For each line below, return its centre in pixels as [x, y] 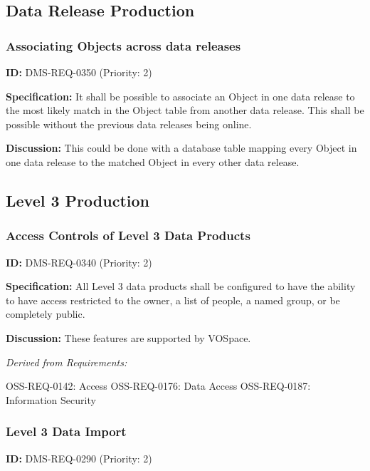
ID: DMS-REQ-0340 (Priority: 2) [79, 262]
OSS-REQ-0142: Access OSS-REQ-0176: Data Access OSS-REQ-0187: [158, 386]
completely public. [46, 314]
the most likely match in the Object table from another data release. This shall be [185, 110]
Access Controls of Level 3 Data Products [128, 235]
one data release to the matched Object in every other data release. [153, 161]
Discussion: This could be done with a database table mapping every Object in [181, 148]
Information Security [51, 399]
